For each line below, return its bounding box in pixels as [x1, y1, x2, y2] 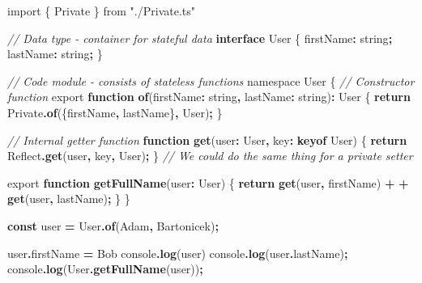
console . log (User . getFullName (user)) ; [7, 260, 203, 277]
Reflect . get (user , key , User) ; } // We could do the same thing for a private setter [7, 147, 413, 164]
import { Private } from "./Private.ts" [7, 2, 195, 19]
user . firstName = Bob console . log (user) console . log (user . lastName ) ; [7, 244, 348, 261]
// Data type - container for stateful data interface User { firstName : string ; [7, 29, 393, 46]
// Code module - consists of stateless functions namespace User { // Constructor [7, 72, 415, 89]
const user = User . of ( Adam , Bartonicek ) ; [7, 217, 219, 234]
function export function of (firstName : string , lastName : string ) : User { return [7, 88, 411, 105]
